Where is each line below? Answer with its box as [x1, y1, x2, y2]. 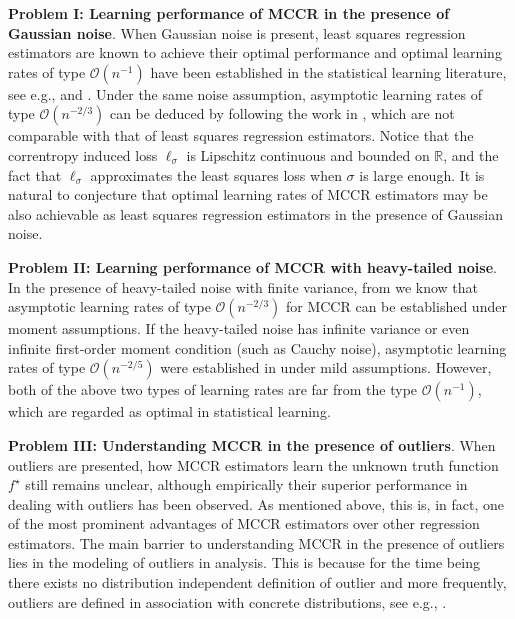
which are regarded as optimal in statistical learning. [8, 401, 331, 422]
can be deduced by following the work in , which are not [109, 103, 455, 124]
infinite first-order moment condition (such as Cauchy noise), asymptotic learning [8, 337, 507, 358]
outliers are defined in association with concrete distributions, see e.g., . [8, 591, 447, 612]
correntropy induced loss [8, 144, 158, 165]
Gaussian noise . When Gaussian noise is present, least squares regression [8, 22, 466, 43]
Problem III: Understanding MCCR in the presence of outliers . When [8, 434, 496, 455]
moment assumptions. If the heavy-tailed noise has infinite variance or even [8, 318, 470, 339]
